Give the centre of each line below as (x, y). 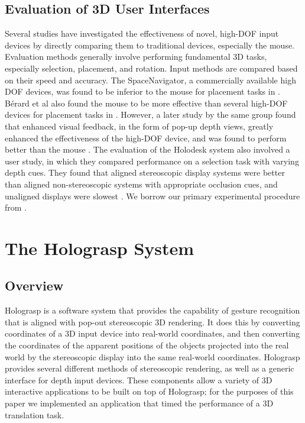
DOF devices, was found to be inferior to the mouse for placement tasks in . (142, 91)
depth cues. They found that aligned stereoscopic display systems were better (145, 172)
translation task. (35, 414)
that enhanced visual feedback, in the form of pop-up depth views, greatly (139, 126)
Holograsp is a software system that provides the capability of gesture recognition (152, 310)
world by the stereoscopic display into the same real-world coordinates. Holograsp (152, 356)
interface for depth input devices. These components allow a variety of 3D (139, 380)
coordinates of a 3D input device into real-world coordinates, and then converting (152, 333)
